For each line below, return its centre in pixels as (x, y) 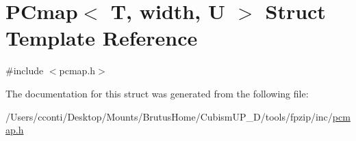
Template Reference (102, 38)
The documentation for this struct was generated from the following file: (157, 93)
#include (25, 70)
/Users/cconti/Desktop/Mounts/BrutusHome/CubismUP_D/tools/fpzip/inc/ (169, 116)
